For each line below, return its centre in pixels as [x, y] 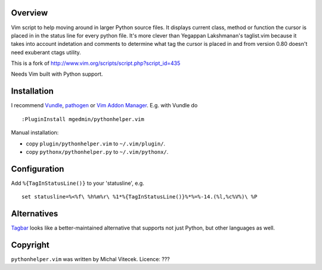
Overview [30, 13]
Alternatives [35, 214]
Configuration [38, 169]
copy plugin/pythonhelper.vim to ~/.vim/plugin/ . [96, 144]
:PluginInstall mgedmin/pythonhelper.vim [83, 119]
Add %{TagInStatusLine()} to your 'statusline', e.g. [78, 183]
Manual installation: [35, 133]
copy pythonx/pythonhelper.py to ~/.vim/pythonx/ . [97, 151]
